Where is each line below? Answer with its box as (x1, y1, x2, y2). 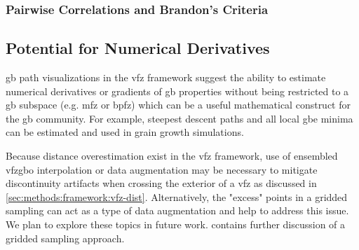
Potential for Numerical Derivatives (6, 37, 270, 59)
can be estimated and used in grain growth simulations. (6, 125, 244, 139)
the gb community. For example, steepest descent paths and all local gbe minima (6, 111, 353, 125)
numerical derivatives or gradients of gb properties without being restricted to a (6, 83, 349, 98)
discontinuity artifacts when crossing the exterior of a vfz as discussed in (6, 176, 317, 190)
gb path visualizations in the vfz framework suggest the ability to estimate (6, 70, 326, 85)
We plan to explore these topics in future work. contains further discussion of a (6, 216, 346, 231)
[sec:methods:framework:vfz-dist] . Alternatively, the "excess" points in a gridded (6, 189, 348, 204)
